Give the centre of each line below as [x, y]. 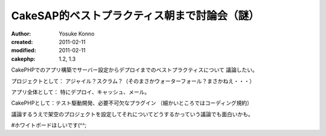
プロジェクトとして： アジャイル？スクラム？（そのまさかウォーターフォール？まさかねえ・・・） [133, 81]
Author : [21, 34]
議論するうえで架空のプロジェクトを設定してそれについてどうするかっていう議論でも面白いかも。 [132, 114]
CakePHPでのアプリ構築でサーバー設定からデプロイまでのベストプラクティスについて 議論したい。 [134, 70]
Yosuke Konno [77, 34]
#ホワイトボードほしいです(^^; [49, 125]
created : [22, 42]
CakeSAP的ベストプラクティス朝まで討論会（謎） [135, 16]
